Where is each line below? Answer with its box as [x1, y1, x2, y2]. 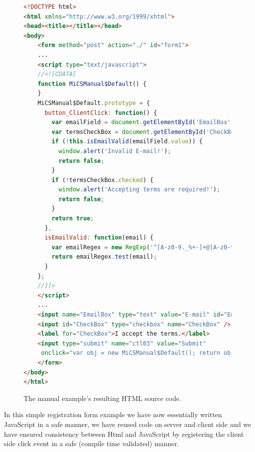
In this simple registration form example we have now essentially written [4, 409, 222, 420]
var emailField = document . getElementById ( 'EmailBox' [51, 119, 231, 126]
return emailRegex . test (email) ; [51, 253, 157, 261]
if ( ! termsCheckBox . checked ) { [51, 176, 153, 184]
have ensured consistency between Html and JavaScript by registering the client [4, 428, 244, 439]
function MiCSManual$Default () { [37, 80, 147, 87]
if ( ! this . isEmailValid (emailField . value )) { [51, 138, 203, 145]
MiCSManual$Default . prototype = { [37, 99, 150, 106]
